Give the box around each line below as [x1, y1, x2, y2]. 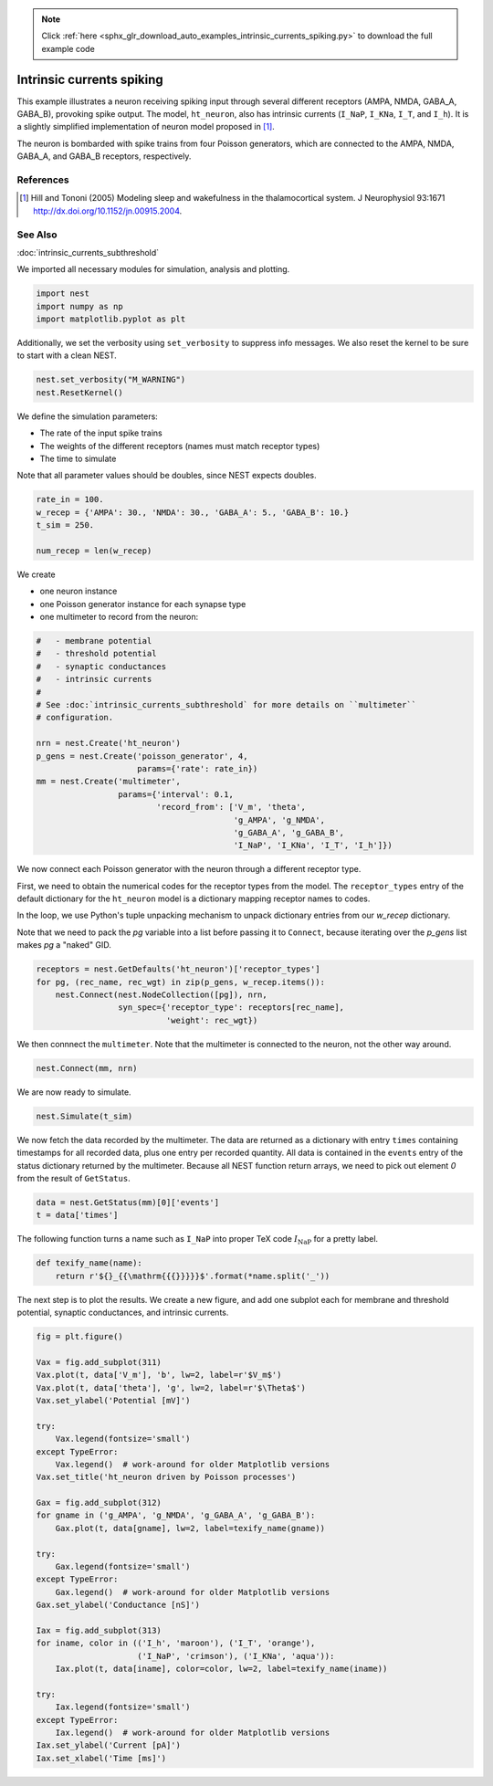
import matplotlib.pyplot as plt [36, 314, 186, 324]
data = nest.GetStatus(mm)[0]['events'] [36, 1197, 219, 1207]
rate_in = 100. [36, 494, 104, 505]
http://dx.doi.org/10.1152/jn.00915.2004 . [33, 205, 183, 216]
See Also [16, 228, 58, 241]
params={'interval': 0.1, [117, 789, 235, 799]
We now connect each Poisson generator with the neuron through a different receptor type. [16, 864, 362, 875]
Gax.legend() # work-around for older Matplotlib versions [55, 1587, 330, 1597]
